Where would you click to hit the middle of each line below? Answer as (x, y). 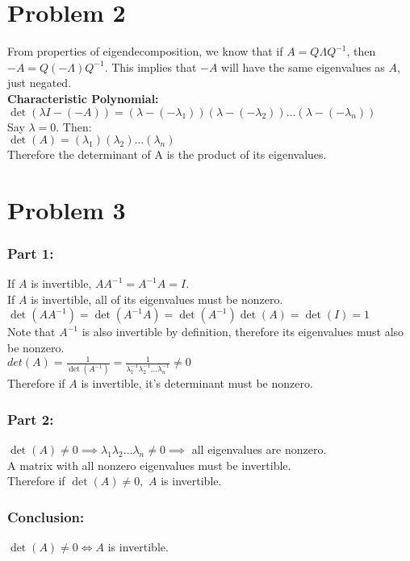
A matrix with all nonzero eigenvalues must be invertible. (149, 465)
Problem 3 (67, 209)
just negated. (40, 83)
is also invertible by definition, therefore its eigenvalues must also (243, 332)
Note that (31, 332)
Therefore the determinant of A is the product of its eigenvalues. (167, 154)
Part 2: (31, 419)
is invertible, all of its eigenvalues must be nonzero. (157, 299)
